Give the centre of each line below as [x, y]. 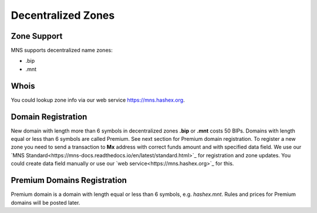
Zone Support [37, 36]
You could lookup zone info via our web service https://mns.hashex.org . [98, 100]
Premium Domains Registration [69, 180]
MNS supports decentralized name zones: [62, 50]
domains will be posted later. [45, 202]
